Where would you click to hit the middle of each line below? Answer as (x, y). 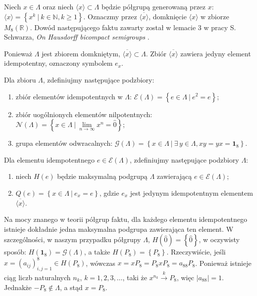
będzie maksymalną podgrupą (102, 176)
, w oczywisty (219, 239)
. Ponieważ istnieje (223, 263)
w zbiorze (215, 16)
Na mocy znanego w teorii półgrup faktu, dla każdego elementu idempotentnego (126, 219)
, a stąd (71, 287)
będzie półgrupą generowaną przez (154, 6)
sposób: (15, 252)
